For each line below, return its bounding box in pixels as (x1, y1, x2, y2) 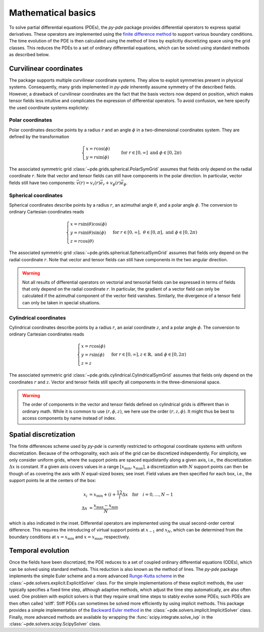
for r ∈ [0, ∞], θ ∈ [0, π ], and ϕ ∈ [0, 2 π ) (112, 230, 198, 235)
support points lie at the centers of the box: (9, 478, 96, 484)
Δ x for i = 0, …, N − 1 (122, 491, 174, 497)
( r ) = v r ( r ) (79, 180, 100, 187)
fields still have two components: (9, 180, 76, 186)
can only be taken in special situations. (22, 299, 100, 305)
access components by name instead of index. (22, 415, 116, 421)
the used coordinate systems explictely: (9, 105, 89, 110)
